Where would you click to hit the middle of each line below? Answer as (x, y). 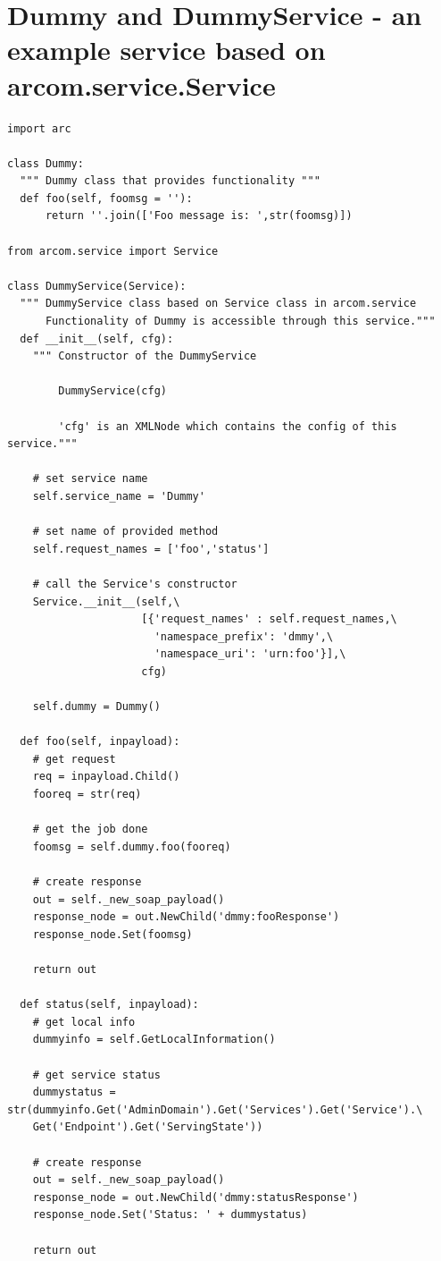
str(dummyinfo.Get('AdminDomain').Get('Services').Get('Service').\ (215, 1109)
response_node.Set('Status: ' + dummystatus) (170, 1215)
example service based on (166, 50)
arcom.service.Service (141, 85)
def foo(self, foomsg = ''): (106, 198)
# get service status (96, 1075)
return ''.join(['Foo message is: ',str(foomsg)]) (199, 216)
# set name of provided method (125, 532)
